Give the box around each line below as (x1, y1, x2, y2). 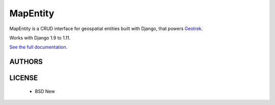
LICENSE (9, 74, 38, 83)
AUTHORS (9, 58, 43, 66)
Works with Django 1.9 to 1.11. (9, 35, 71, 41)
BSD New (35, 88, 56, 94)
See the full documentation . (9, 44, 68, 50)
